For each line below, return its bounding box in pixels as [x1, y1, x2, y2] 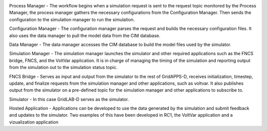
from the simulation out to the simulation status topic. [9, 65, 118, 70]
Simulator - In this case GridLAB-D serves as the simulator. [9, 96, 129, 102]
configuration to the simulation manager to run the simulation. [9, 16, 135, 22]
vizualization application [9, 119, 59, 125]
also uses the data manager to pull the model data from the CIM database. [9, 33, 161, 38]
